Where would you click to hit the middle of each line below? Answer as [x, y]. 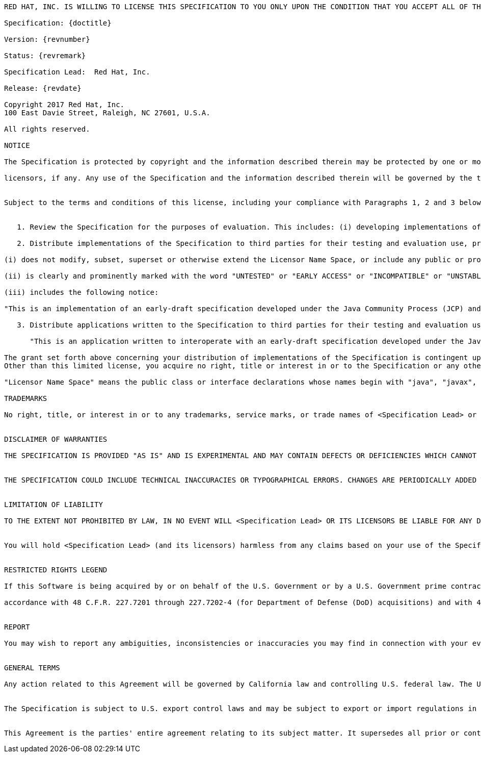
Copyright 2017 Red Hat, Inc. [64, 105]
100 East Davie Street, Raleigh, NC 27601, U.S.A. [107, 113]
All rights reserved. [47, 129]
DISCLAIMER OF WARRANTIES [56, 439]
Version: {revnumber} [47, 39]
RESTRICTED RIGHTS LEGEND [56, 570]
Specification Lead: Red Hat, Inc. [77, 72]
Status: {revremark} [45, 56]
